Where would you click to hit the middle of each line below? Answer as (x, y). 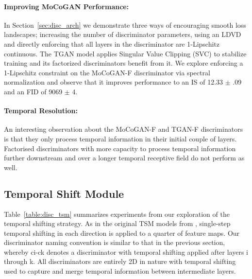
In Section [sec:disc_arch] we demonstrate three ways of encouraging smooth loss (125, 25)
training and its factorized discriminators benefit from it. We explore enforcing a (124, 63)
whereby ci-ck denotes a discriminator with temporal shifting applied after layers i (126, 252)
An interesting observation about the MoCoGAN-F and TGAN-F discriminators (124, 129)
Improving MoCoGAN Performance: (67, 6)
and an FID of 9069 (33, 91)
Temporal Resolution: (41, 111)
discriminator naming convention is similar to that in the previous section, (115, 242)
